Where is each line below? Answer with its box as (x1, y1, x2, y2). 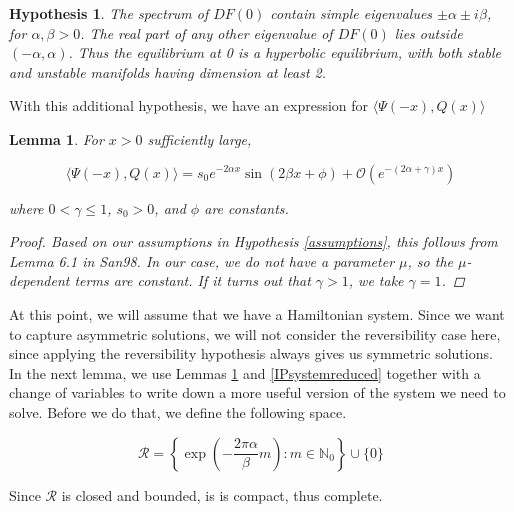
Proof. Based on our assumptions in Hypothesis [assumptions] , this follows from (9, 231, 498, 252)
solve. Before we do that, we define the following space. (9, 401, 347, 422)
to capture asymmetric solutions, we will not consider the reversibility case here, (9, 323, 501, 344)
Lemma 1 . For (9, 128, 104, 149)
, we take (348, 270, 404, 291)
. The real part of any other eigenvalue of (80, 22, 333, 43)
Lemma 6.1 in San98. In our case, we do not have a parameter (9, 250, 395, 271)
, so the (407, 250, 453, 271)
